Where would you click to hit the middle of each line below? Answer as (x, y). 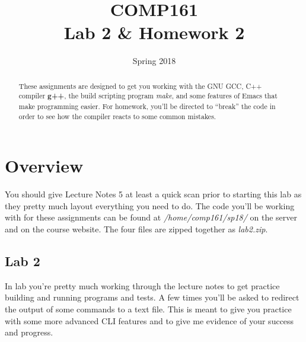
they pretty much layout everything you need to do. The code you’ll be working (150, 205)
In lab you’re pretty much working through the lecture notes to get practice (142, 285)
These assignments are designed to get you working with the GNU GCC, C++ (140, 86)
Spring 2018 (154, 61)
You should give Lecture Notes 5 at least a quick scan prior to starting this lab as (153, 194)
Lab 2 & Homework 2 (154, 32)
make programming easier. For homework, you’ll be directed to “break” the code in (147, 106)
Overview (44, 166)
